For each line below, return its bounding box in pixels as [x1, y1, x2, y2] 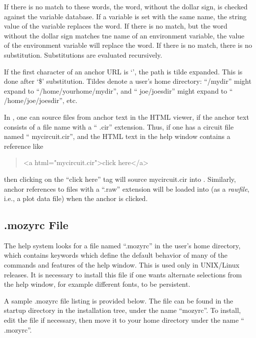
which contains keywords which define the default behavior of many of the [4, 250, 228, 260]
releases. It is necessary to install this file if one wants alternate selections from [4, 269, 242, 279]
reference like [4, 140, 43, 151]
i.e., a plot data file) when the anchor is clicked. [4, 193, 148, 203]
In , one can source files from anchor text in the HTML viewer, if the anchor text [4, 111, 249, 122]
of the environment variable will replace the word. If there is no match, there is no [4, 40, 252, 50]
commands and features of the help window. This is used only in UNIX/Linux [4, 260, 240, 270]
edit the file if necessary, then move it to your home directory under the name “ [4, 315, 244, 325]
